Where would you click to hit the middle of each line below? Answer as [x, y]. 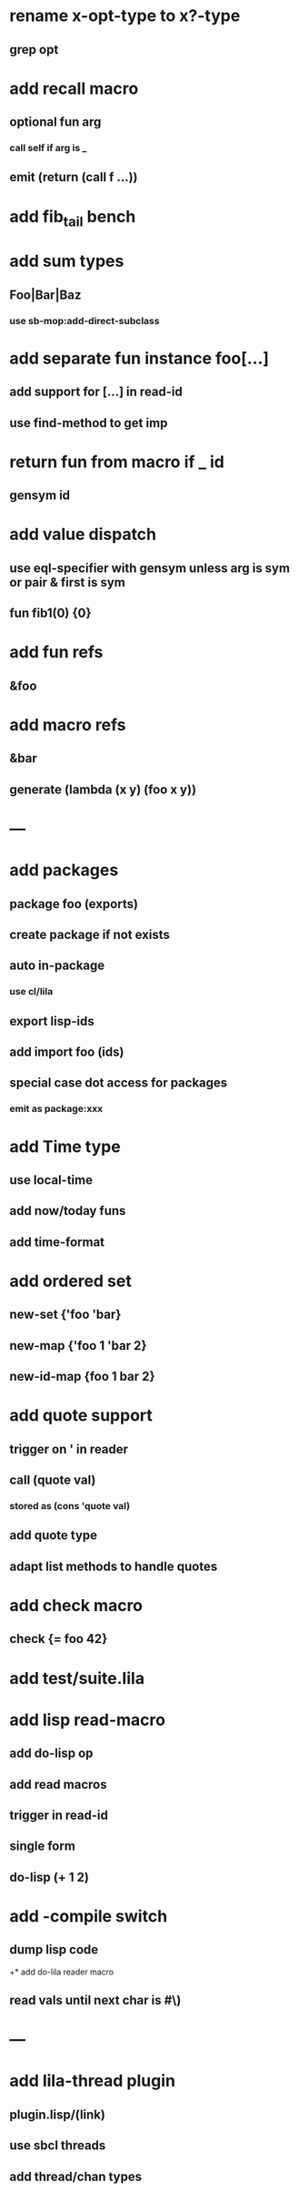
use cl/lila [31, 992]
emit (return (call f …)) [74, 177]
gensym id [40, 496]
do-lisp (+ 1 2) [49, 1877]
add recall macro [74, 88]
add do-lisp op [51, 1754]
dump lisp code [54, 1950]
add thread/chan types [76, 2176]
